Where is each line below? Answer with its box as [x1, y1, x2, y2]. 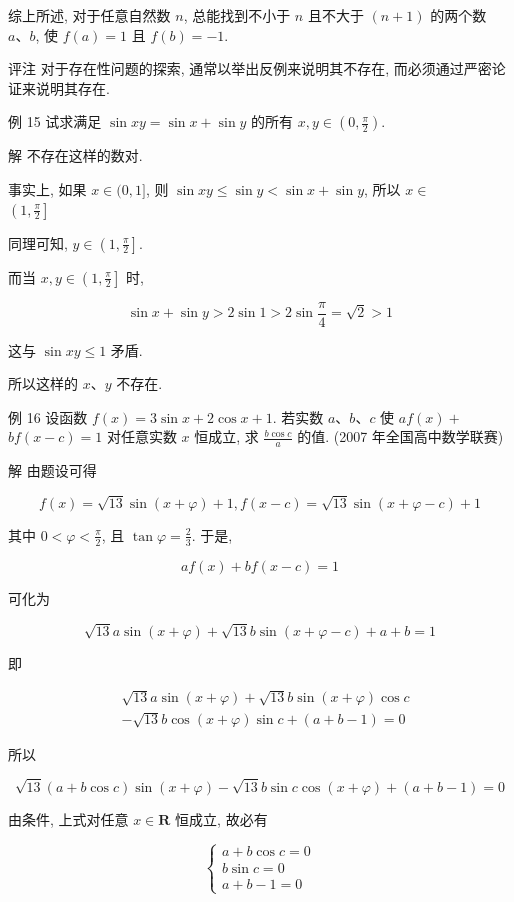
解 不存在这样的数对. [8, 145, 143, 166]
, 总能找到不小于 [183, 5, 291, 25]
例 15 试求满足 [8, 111, 102, 132]
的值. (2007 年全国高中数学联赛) [297, 426, 504, 447]
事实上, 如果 [8, 178, 87, 199]
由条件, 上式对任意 [8, 808, 129, 829]
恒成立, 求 [194, 426, 259, 447]
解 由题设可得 [8, 460, 97, 481]
